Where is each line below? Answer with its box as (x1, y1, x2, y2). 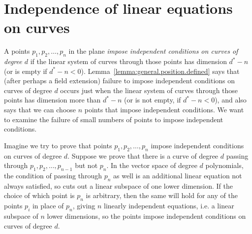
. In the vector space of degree (106, 160, 197, 170)
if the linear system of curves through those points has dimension (30, 56, 227, 67)
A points (4, 46, 30, 56)
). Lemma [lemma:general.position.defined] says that (81, 66, 240, 76)
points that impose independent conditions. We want (84, 104, 244, 115)
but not (75, 160, 98, 170)
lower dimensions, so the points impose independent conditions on (47, 211, 246, 221)
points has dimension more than (4, 95, 101, 105)
